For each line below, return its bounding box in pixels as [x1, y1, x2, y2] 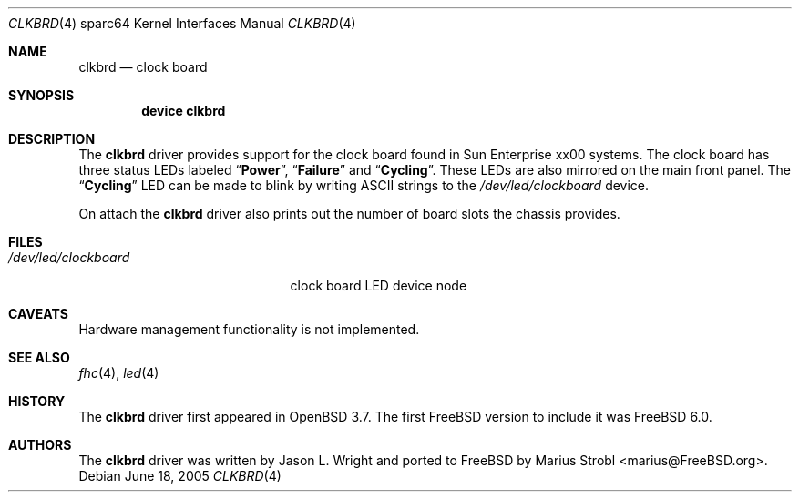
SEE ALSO [8, 350, 70, 365]
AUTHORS [8, 437, 72, 453]
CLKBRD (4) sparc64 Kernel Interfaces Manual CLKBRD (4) [8, 15, 356, 31]
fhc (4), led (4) [78, 365, 159, 381]
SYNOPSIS [8, 87, 75, 103]
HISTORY [8, 393, 66, 409]
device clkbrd [141, 103, 226, 118]
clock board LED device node [290, 278, 467, 293]
